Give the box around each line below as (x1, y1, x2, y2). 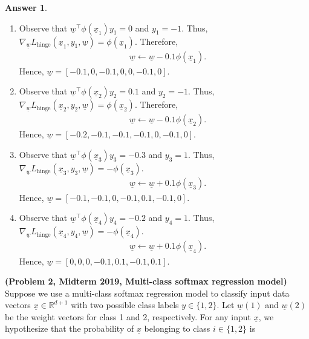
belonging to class (144, 322, 210, 335)
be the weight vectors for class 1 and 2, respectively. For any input (5, 310, 252, 323)
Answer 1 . (5, 1, 47, 13)
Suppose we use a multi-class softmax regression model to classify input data (5, 286, 290, 299)
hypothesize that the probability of (5, 322, 134, 335)
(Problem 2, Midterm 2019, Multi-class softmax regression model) (5, 275, 287, 288)
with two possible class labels (71, 298, 179, 311)
